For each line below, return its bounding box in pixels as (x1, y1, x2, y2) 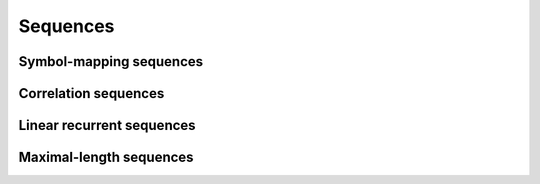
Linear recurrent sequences (18, 117, 196, 134)
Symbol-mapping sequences (18, 53, 204, 70)
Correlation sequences (18, 85, 165, 102)
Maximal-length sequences (18, 149, 194, 166)
